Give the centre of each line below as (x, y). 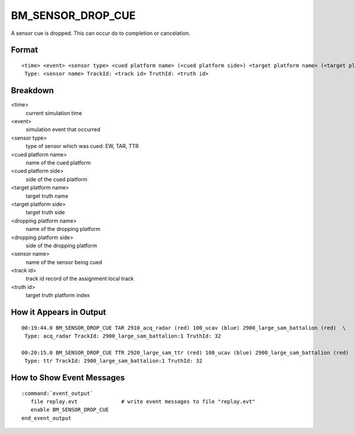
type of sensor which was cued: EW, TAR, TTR (82, 146)
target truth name (47, 196)
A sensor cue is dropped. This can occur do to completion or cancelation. (101, 33)
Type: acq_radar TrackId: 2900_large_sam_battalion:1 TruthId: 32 (123, 336)
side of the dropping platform (62, 245)
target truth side (45, 213)
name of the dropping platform (63, 229)
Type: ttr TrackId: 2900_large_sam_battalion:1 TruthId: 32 (113, 361)
